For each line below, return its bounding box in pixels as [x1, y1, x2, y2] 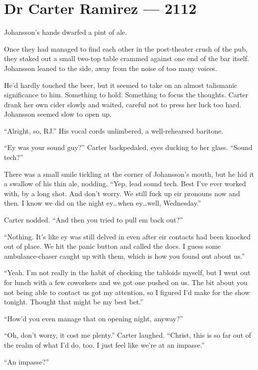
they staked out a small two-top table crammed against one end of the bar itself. [4, 53, 249, 64]
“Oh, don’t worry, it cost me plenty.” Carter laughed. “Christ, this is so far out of [4, 330, 252, 340]
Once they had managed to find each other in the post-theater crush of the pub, [4, 43, 248, 54]
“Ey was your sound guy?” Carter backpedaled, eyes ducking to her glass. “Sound [4, 142, 253, 152]
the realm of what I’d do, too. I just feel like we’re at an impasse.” [4, 339, 205, 350]
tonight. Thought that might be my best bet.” [4, 296, 143, 307]
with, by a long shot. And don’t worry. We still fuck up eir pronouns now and [4, 188, 240, 198]
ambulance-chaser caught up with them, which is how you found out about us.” [4, 250, 245, 261]
